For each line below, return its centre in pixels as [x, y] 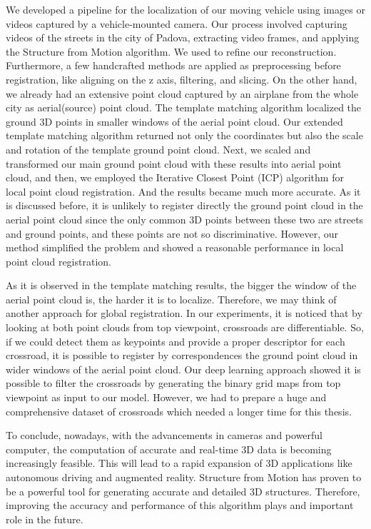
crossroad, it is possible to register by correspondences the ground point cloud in [182, 355]
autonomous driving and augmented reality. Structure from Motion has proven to [184, 477]
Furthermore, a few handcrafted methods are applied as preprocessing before [173, 65]
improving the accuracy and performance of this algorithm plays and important [180, 505]
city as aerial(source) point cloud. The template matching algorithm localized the [184, 107]
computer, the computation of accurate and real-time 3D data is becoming [169, 449]
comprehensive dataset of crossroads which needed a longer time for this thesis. [179, 411]
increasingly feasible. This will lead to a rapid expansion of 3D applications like [179, 463]
